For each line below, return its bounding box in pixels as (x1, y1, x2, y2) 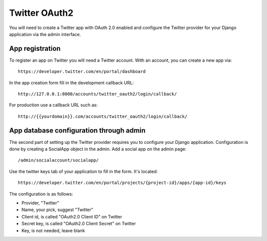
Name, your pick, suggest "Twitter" (21, 207, 93, 213)
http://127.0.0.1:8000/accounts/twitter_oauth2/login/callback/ (18, 91, 178, 97)
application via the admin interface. (9, 31, 81, 37)
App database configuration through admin (9, 126, 146, 135)
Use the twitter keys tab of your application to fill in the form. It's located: (9, 168, 158, 174)
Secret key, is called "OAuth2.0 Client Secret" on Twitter (21, 221, 136, 227)
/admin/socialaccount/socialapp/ (18, 158, 99, 163)
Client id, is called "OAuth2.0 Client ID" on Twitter (21, 213, 122, 219)
